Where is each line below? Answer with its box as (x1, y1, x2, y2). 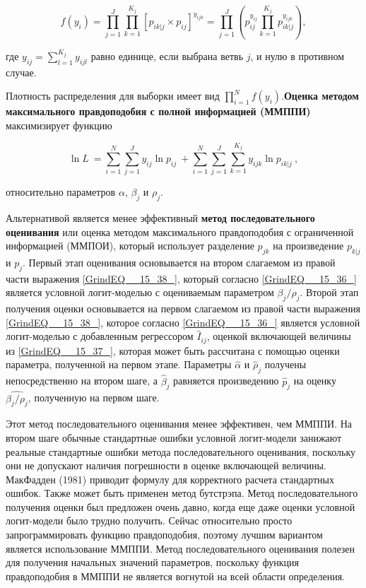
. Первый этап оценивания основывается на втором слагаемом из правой (23, 255, 336, 270)
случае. (6, 64, 37, 79)
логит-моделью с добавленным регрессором (6, 329, 194, 343)
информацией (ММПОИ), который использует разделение (6, 238, 254, 253)
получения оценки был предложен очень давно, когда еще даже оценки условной (6, 499, 355, 514)
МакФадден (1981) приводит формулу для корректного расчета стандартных (6, 471, 334, 486)
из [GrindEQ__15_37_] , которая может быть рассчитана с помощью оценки (6, 343, 340, 358)
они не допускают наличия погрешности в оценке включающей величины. (6, 458, 326, 473)
